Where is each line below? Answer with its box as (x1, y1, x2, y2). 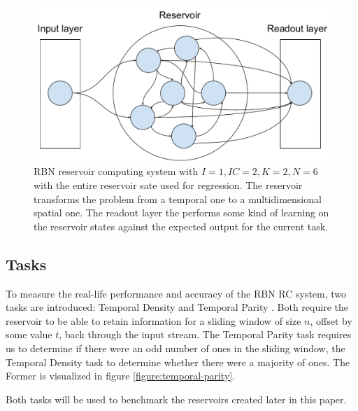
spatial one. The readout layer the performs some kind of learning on (34, 205, 329, 220)
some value (6, 327, 52, 342)
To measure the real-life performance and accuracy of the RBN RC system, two (6, 286, 347, 300)
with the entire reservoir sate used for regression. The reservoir (34, 177, 303, 192)
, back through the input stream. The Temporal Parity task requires (59, 327, 352, 342)
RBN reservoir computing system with (34, 164, 199, 179)
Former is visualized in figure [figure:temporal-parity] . (6, 368, 236, 383)
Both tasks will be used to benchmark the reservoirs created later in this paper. (6, 391, 347, 406)
